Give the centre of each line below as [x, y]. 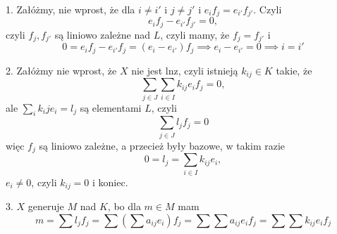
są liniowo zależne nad [103, 34]
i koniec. [110, 182]
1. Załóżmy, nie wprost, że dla [71, 9]
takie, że [294, 70]
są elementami [111, 107]
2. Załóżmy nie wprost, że [61, 70]
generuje [46, 206]
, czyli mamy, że [195, 34]
